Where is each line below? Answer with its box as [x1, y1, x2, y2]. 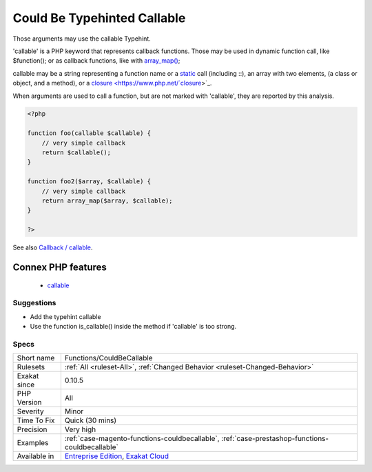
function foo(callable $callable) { [27, 130, 152, 137]
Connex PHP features [12, 261, 107, 273]
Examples [17, 438, 49, 448]
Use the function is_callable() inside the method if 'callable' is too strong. [30, 322, 237, 331]
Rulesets [17, 362, 45, 372]
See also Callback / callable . [12, 243, 93, 252]
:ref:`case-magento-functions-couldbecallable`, [64, 434, 220, 444]
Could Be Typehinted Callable [12, 10, 186, 25]
